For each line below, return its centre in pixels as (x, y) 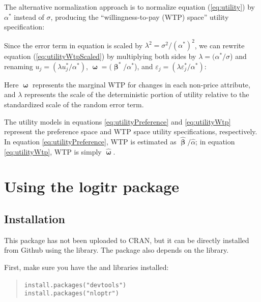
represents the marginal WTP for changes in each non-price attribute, (141, 84)
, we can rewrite (220, 45)
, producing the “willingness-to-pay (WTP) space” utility (140, 17)
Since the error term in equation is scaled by (74, 45)
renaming (19, 66)
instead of (29, 17)
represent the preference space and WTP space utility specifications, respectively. (131, 131)
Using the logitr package (92, 186)
